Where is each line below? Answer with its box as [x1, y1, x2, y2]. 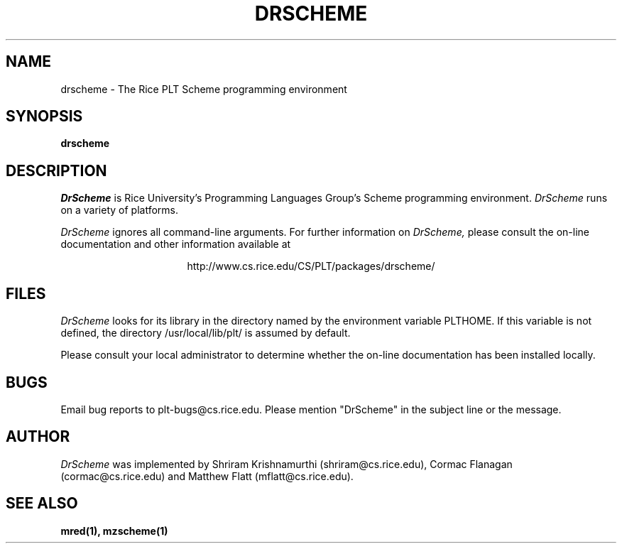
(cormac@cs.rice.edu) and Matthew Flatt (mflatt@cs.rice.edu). [60, 469, 354, 482]
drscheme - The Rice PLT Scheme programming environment [60, 82, 347, 95]
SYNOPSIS [6, 107, 83, 126]
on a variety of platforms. [60, 204, 178, 217]
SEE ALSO [6, 494, 78, 513]
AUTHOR [6, 428, 70, 446]
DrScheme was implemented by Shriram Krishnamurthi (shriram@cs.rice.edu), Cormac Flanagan [60, 457, 513, 470]
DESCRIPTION [6, 161, 107, 180]
